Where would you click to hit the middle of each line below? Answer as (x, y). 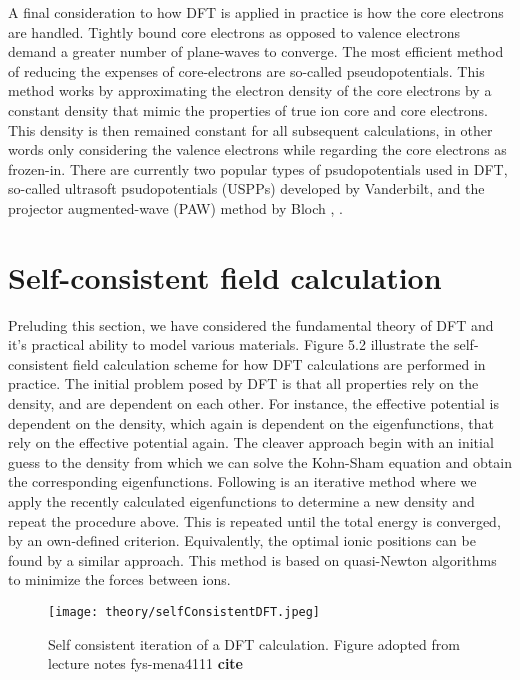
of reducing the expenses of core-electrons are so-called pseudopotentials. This (246, 70)
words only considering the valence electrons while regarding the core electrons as (257, 149)
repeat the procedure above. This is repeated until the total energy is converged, (254, 520)
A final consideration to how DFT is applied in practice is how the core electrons (256, 12)
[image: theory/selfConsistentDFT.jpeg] (184, 611)
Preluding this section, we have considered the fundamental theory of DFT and (251, 324)
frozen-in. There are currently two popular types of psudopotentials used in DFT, (258, 168)
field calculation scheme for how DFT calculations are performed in (279, 363)
